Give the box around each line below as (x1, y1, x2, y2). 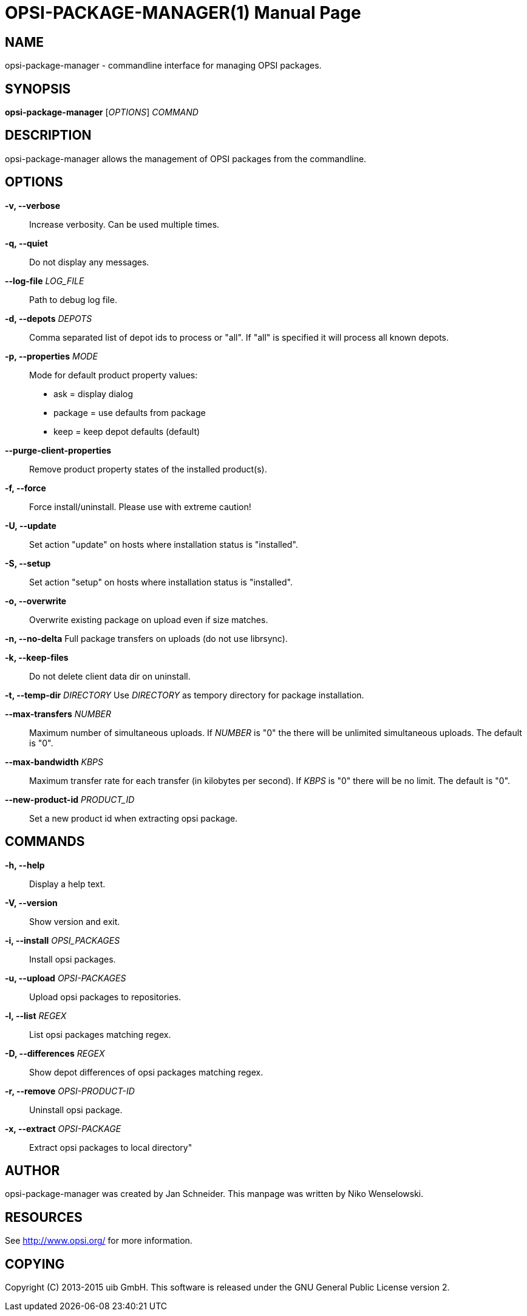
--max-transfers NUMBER (5, 708, 111, 719)
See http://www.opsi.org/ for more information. (5, 1235, 192, 1246)
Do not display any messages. (29, 256, 149, 267)
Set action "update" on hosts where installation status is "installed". (29, 539, 298, 550)
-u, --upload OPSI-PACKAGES (5, 972, 126, 983)
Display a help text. (29, 878, 106, 889)
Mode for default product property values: (29, 369, 198, 380)
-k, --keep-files (5, 652, 69, 663)
